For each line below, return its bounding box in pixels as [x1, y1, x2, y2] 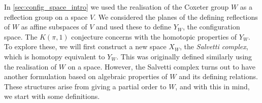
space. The [4, 31, 38, 42]
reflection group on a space [4, 11, 88, 22]
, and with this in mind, [175, 81, 250, 91]
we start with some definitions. [4, 91, 100, 101]
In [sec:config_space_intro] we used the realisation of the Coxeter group [4, 2, 229, 12]
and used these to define [96, 21, 172, 32]
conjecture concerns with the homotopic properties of [71, 31, 237, 42]
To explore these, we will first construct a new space [4, 41, 167, 52]
